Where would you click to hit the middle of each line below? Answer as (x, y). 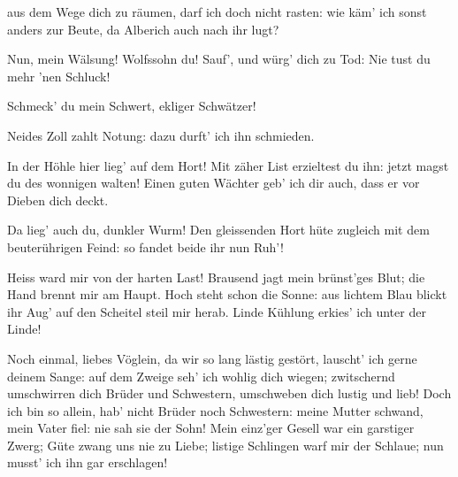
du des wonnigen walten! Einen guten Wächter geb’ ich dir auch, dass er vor (214, 183)
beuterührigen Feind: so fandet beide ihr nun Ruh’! (145, 246)
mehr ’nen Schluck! (59, 76)
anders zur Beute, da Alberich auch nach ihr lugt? (143, 29)
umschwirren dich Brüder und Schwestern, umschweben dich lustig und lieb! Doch (229, 393)
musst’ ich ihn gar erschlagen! (88, 462)
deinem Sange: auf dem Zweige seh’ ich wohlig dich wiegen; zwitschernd (201, 376)
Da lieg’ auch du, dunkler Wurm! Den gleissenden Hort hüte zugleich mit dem (218, 230)
